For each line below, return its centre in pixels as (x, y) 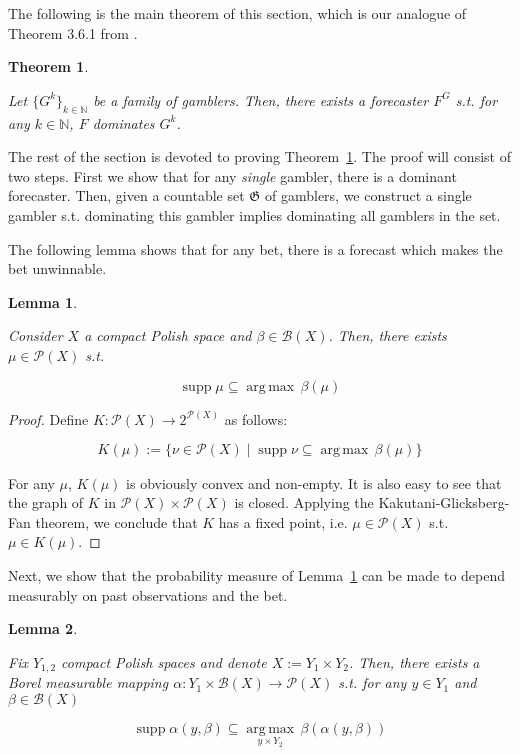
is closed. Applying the (304, 502)
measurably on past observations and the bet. (148, 594)
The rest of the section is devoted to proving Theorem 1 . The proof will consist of (259, 156)
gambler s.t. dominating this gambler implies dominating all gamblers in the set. (254, 214)
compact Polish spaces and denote (164, 661)
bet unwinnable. (57, 268)
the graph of (46, 502)
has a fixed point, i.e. (283, 521)
